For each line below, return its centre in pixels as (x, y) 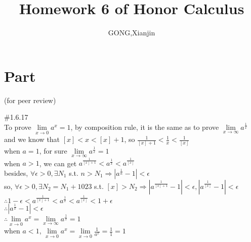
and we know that (32, 139)
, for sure (53, 151)
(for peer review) (30, 100)
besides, (16, 173)
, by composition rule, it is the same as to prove (145, 127)
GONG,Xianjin (132, 33)
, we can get (58, 163)
